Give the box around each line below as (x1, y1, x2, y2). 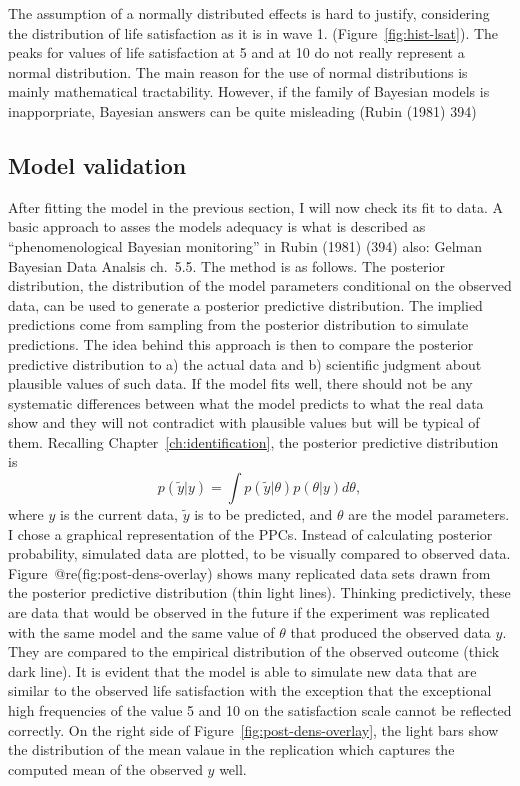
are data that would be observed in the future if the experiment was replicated (8, 602, 490, 623)
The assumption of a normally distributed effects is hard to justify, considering (8, 3, 490, 23)
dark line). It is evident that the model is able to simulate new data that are (8, 660, 477, 681)
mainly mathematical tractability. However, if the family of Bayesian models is (8, 81, 490, 102)
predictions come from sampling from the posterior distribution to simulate (8, 314, 469, 335)
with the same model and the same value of (8, 621, 275, 642)
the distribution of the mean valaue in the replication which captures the (8, 739, 455, 760)
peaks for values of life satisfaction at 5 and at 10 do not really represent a (8, 42, 465, 63)
